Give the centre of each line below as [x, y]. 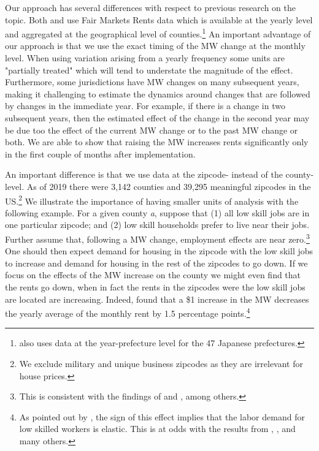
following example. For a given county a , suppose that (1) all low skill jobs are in [157, 212]
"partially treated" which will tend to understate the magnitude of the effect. [149, 70]
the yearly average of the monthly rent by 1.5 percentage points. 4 [128, 312]
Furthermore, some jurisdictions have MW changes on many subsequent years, [152, 82]
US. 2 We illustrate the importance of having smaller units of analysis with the [152, 200]
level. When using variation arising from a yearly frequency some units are [145, 58]
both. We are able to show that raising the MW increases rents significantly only [157, 142]
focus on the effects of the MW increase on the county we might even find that [153, 275]
